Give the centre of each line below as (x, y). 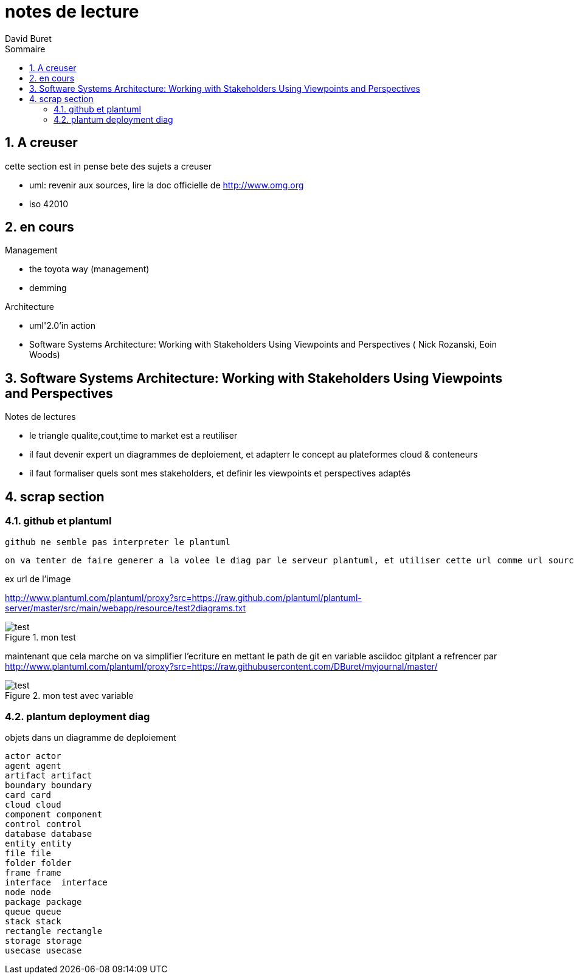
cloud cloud (33, 805)
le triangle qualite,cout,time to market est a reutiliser (133, 436)
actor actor (33, 756)
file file (28, 854)
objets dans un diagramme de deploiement (91, 738)
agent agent (33, 766)
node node (28, 892)
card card (28, 795)
